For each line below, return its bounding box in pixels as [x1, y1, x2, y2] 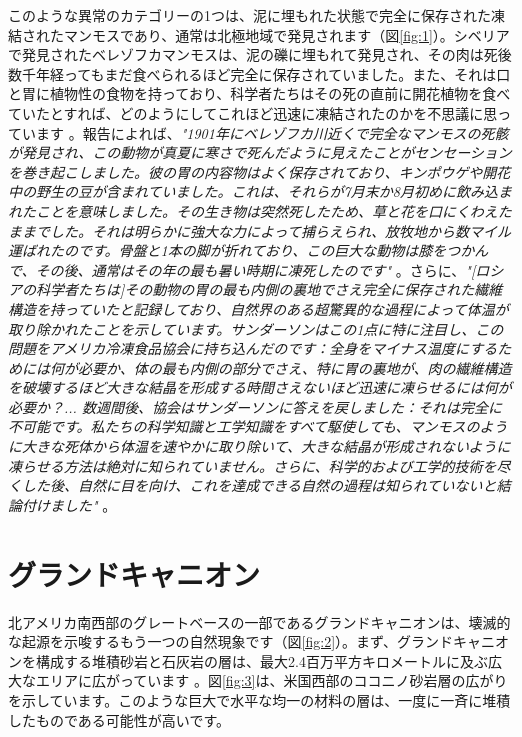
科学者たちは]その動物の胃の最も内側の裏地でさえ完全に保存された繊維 [35, 279, 503, 300]
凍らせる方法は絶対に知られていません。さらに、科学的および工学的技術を [8, 455, 497, 476]
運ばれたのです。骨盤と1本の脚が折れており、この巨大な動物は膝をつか [8, 240, 475, 261]
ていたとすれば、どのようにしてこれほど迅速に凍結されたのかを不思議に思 [8, 102, 498, 123]
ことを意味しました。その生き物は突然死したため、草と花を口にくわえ [35, 200, 498, 221]
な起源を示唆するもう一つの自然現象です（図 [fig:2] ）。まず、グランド [8, 631, 454, 652]
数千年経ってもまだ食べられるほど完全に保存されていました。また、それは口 [8, 63, 511, 84]
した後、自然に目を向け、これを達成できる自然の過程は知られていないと [21, 475, 497, 496]
